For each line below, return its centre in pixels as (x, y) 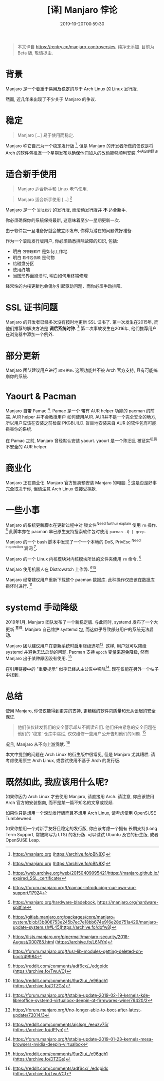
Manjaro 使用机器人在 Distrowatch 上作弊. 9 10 (51, 569)
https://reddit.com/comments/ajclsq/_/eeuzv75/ (61, 1024)
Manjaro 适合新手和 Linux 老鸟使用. (53, 189)
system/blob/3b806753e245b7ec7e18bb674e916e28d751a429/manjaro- (85, 922)
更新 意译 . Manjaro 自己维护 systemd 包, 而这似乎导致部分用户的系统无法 (78, 629)
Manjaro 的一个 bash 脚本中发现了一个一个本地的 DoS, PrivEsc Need (73, 541)
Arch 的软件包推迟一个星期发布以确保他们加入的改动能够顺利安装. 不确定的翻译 (82, 153)
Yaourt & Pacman (41, 396)
